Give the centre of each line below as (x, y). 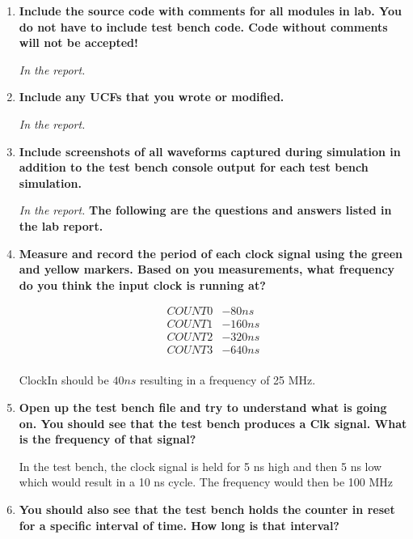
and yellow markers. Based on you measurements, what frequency (207, 269)
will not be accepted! (78, 42)
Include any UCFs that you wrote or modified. (152, 97)
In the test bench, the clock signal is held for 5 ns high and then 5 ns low (200, 466)
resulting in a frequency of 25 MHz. (228, 380)
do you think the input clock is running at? (142, 284)
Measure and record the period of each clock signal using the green (211, 253)
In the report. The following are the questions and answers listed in (205, 210)
